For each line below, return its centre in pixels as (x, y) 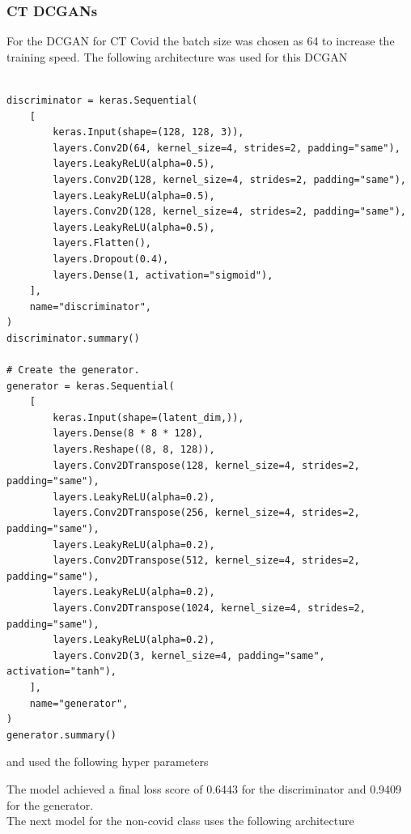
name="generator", (79, 703)
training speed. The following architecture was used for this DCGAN (177, 56)
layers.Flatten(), (102, 243)
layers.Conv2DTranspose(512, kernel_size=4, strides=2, (206, 561)
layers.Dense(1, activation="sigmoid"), (163, 275)
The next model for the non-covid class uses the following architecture (180, 821)
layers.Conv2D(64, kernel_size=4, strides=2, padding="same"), (227, 148)
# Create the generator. (73, 370)
